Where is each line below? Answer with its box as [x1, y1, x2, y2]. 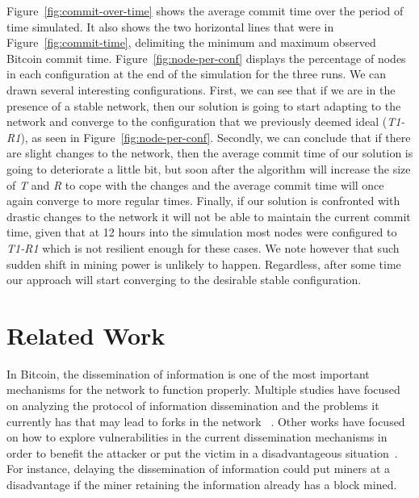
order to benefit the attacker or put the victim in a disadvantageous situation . [6, 444, 398, 461]
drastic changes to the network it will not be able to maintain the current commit [6, 207, 411, 224]
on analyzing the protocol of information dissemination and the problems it [6, 397, 379, 413]
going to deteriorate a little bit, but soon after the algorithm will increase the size [6, 160, 411, 177]
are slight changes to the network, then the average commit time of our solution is [6, 144, 413, 161]
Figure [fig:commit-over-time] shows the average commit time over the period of [6, 2, 404, 19]
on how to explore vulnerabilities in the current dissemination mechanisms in [6, 429, 388, 446]
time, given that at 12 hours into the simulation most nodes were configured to [6, 224, 397, 241]
